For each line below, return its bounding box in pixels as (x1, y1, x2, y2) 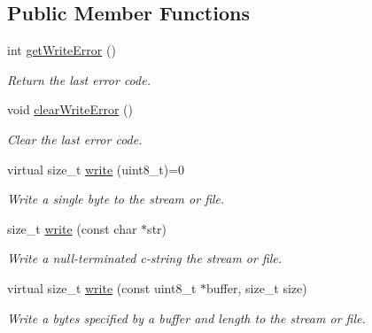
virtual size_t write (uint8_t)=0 (7, 159, 185, 178)
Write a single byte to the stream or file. (7, 190, 225, 208)
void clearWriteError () (7, 100, 133, 119)
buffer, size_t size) (206, 278, 307, 297)
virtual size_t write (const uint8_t (7, 278, 197, 297)
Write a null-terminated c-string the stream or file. (7, 249, 283, 267)
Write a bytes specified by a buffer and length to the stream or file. (7, 308, 366, 327)
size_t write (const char (7, 219, 137, 237)
